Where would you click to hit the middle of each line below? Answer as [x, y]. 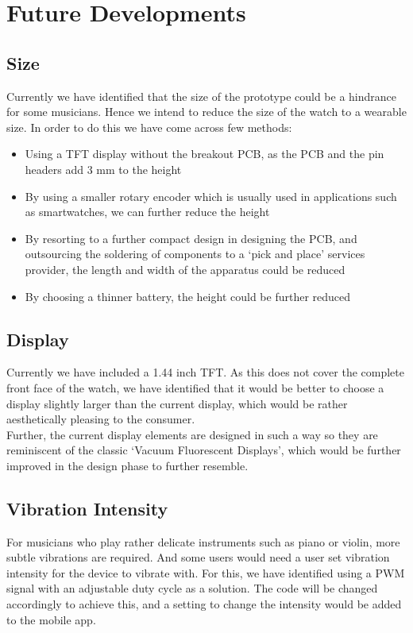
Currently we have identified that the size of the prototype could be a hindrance [202, 96]
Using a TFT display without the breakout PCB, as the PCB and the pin [205, 154]
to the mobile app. [51, 619]
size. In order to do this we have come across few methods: [149, 127]
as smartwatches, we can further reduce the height [147, 212]
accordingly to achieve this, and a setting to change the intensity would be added [204, 604]
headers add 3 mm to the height [103, 169]
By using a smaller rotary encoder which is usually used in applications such [211, 196]
